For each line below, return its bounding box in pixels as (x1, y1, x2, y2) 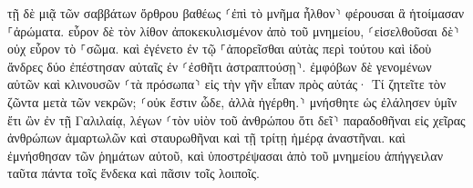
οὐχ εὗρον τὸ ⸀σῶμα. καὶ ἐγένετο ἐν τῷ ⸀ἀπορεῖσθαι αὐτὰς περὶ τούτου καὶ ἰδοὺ (7, 39, 432, 58)
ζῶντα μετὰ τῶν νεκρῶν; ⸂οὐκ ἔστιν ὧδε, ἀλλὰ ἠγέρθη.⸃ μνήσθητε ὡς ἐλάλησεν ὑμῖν (7, 92, 457, 111)
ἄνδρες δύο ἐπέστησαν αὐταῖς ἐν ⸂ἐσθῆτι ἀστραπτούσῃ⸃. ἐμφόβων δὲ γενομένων (7, 56, 432, 75)
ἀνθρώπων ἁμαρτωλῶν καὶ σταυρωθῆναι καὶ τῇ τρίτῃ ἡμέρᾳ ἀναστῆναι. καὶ (7, 128, 406, 147)
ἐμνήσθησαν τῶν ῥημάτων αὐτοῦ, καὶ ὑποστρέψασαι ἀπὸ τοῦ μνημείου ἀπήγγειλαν (7, 145, 443, 164)
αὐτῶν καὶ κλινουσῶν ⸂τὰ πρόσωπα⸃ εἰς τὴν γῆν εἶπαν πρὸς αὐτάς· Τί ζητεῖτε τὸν (7, 74, 447, 94)
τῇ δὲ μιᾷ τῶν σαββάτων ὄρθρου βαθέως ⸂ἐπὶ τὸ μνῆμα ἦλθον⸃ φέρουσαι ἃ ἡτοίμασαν (7, 4, 464, 22)
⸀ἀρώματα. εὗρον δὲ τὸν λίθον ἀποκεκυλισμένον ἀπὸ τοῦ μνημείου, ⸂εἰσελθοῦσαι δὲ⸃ (7, 21, 460, 40)
